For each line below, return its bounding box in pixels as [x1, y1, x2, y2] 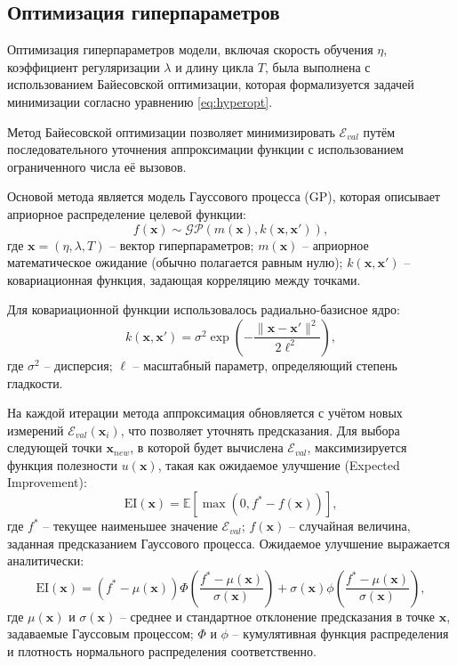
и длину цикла [175, 57, 254, 76]
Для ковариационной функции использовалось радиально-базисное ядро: [7, 300, 400, 319]
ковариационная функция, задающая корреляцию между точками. [7, 270, 361, 288]
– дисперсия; [44, 355, 113, 374]
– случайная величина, [288, 516, 411, 535]
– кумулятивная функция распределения [232, 624, 449, 643]
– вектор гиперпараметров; [109, 235, 254, 254]
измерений [7, 420, 64, 439]
